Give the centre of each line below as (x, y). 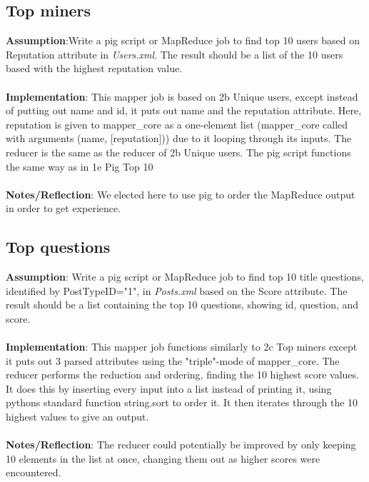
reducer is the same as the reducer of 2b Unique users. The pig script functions (178, 152)
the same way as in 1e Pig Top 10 (80, 166)
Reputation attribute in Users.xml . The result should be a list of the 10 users (175, 54)
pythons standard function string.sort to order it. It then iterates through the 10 (182, 402)
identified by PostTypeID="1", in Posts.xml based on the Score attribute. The (177, 290)
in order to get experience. (64, 208)
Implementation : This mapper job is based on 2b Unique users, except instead (182, 96)
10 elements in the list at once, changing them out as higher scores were (163, 458)
